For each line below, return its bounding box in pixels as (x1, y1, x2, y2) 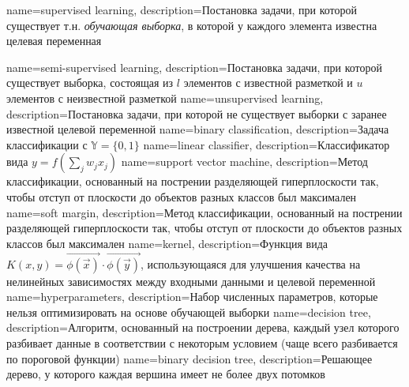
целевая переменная (6, 32, 102, 49)
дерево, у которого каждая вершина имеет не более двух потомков (6, 366, 325, 382)
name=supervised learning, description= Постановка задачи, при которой (6, 2, 358, 17)
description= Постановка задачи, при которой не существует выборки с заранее (6, 105, 387, 122)
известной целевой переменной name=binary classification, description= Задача (6, 121, 389, 137)
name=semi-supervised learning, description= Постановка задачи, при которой (6, 58, 383, 75)
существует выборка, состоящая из (6, 74, 174, 91)
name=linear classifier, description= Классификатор (143, 136, 390, 152)
